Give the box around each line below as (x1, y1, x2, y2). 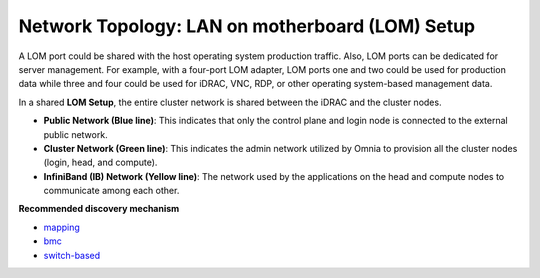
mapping (43, 221, 80, 233)
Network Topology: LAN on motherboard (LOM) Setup (18, 15, 476, 37)
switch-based (43, 249, 101, 261)
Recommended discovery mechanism (18, 203, 180, 215)
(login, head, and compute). (43, 156, 158, 169)
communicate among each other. (43, 185, 180, 197)
